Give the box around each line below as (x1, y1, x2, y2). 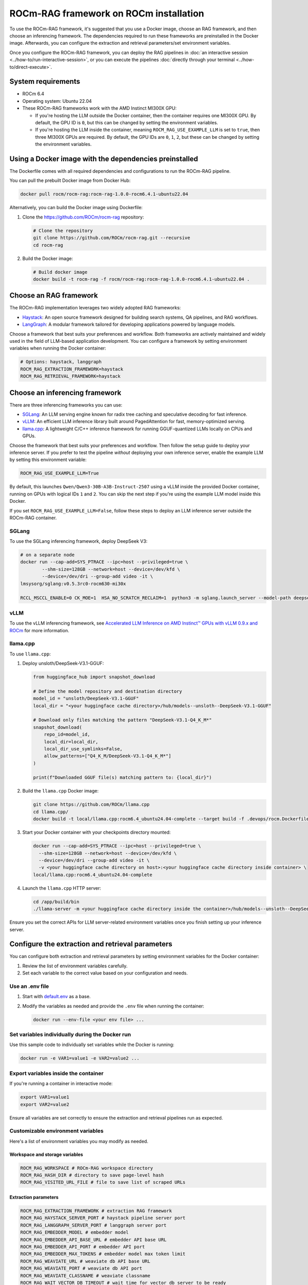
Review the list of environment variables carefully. (22, 963, 128, 969)
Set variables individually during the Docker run (9, 1031, 131, 1038)
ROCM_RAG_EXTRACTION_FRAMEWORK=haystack (20, 366, 123, 372)
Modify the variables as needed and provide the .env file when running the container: (22, 1003, 205, 1009)
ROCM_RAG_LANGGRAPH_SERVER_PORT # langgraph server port (20, 1222, 167, 1228)
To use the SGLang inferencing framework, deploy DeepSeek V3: (9, 538, 148, 544)
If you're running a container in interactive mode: (9, 1080, 113, 1087)
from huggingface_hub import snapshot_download (33, 674, 155, 680)
